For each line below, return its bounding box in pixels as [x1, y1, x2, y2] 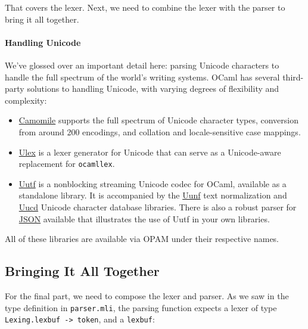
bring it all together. [5, 13, 79, 25]
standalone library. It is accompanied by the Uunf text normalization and [18, 189, 287, 201]
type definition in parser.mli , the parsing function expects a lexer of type [5, 301, 277, 314]
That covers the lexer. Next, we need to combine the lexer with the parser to [5, 1, 285, 13]
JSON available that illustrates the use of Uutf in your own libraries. [18, 212, 270, 225]
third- [282, 70, 304, 83]
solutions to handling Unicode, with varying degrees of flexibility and [27, 82, 279, 95]
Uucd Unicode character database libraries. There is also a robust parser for [18, 200, 297, 213]
